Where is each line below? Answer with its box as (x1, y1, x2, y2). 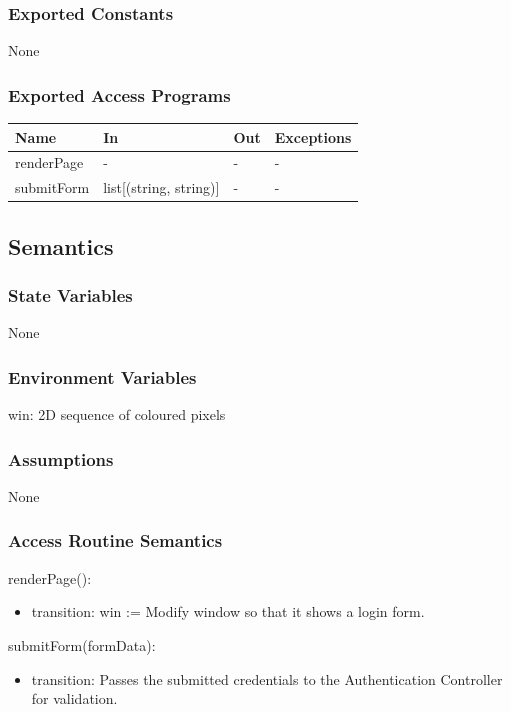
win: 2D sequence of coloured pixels (8, 404, 226, 425)
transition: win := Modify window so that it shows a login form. (31, 601, 425, 622)
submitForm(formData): (8, 634, 156, 655)
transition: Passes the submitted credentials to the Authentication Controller (31, 668, 503, 689)
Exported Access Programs (8, 82, 231, 107)
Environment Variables (8, 364, 197, 389)
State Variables (8, 283, 133, 308)
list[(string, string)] (103, 177, 220, 198)
